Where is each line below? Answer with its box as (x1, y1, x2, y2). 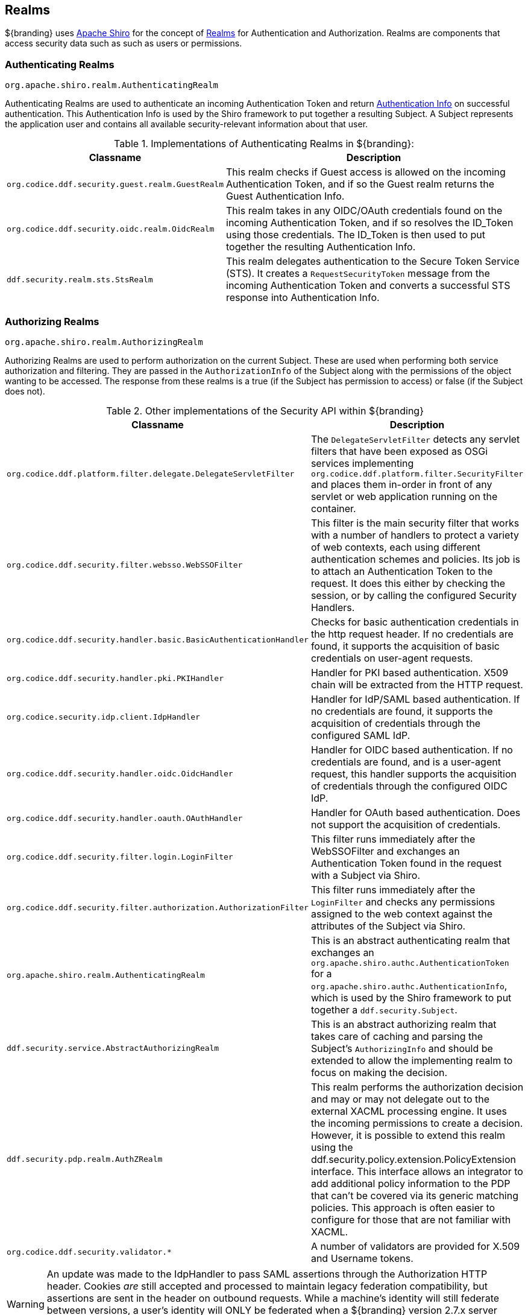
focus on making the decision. (310, 1066, 448, 1079)
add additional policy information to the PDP (310, 1177, 511, 1190)
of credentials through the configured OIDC (310, 779, 508, 792)
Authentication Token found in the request (310, 857, 502, 869)
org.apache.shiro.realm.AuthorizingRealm (5, 337, 203, 347)
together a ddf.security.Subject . (310, 1003, 457, 1016)
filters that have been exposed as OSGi (310, 445, 488, 457)
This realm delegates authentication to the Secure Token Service (226, 255, 520, 268)
